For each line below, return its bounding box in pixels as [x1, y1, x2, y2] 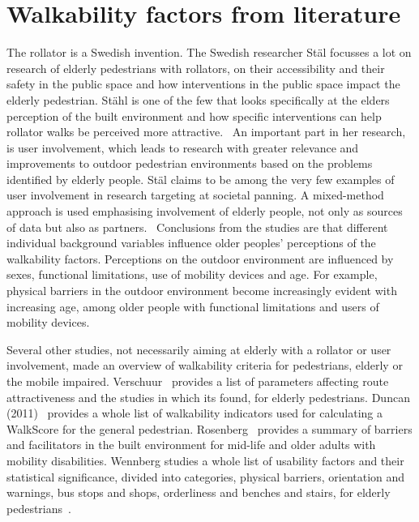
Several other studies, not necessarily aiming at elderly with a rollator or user [6, 340, 391, 357]
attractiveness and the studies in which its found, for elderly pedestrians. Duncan [6, 388, 410, 405]
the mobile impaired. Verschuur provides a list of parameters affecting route [6, 373, 389, 389]
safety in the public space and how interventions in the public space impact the [6, 75, 400, 92]
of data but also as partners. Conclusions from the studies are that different [6, 218, 388, 235]
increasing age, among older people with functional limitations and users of [6, 297, 379, 314]
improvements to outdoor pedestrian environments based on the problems [6, 155, 373, 172]
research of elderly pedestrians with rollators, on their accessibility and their [6, 59, 385, 76]
